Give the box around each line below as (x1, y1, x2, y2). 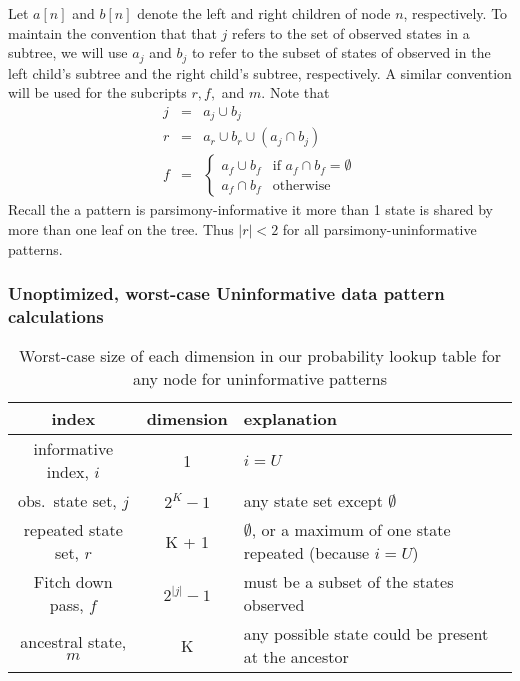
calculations (8, 304, 104, 328)
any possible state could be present (243, 622, 489, 646)
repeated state (23, 518, 123, 542)
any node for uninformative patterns (132, 367, 388, 391)
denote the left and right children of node (137, 3, 391, 23)
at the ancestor (243, 645, 349, 669)
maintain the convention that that (8, 22, 217, 43)
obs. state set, (17, 489, 117, 513)
